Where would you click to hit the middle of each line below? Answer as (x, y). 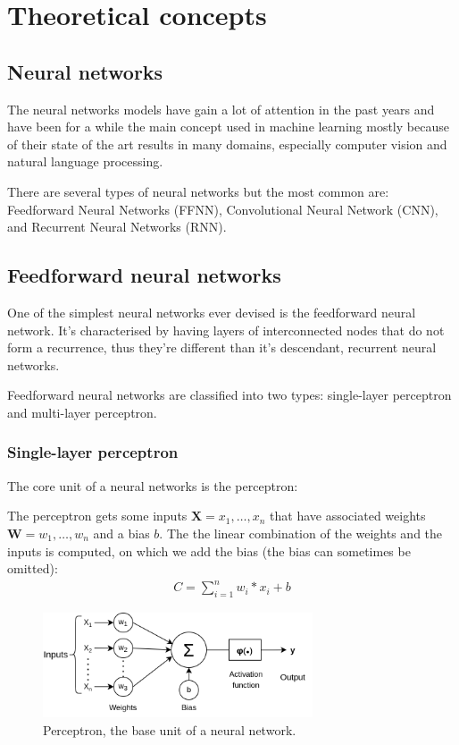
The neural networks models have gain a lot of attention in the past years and (221, 109)
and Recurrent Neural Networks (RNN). (117, 227)
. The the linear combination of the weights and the (301, 533)
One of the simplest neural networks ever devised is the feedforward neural (212, 312)
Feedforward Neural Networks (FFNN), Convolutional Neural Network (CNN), (223, 209)
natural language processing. (85, 161)
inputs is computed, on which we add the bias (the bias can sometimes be (209, 550)
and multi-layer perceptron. (82, 412)
